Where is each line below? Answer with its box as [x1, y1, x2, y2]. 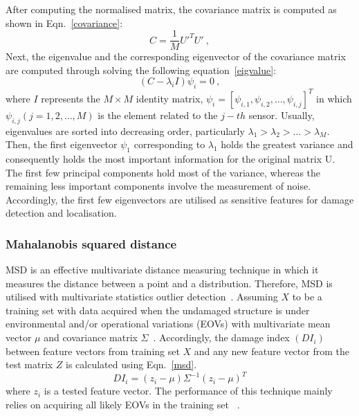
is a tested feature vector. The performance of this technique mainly [44, 383, 333, 398]
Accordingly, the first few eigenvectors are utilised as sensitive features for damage [6, 192, 354, 206]
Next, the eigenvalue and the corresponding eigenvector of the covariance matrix [6, 49, 346, 64]
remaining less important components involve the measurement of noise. [6, 179, 311, 193]
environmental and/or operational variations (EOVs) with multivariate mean [6, 316, 331, 331]
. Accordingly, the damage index [153, 330, 290, 345]
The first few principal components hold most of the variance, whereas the [6, 165, 321, 179]
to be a [292, 289, 322, 304]
